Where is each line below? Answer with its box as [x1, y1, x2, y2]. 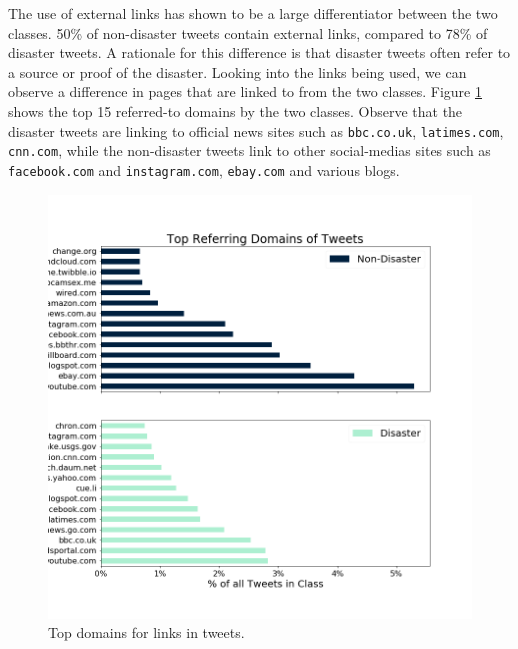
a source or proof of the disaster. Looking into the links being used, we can [8, 61, 467, 82]
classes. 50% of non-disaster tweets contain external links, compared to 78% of [8, 22, 488, 43]
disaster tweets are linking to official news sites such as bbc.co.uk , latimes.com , [8, 120, 504, 141]
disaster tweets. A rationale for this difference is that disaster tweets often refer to [8, 42, 511, 63]
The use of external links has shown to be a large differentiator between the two [8, 3, 498, 23]
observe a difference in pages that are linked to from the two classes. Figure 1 [8, 81, 482, 102]
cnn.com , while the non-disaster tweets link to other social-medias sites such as [8, 140, 491, 161]
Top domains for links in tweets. [48, 622, 245, 643]
